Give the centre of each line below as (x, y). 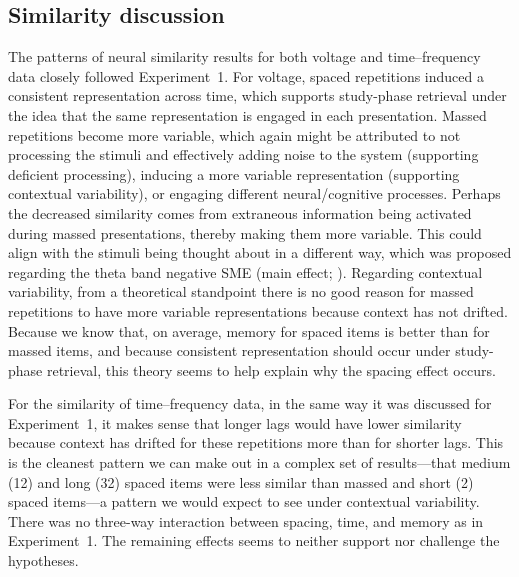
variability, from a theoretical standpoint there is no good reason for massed (241, 291)
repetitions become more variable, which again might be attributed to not (234, 134)
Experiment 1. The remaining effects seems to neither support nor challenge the (254, 540)
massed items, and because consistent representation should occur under (229, 350)
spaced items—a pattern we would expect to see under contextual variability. (244, 501)
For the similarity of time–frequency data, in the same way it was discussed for (250, 403)
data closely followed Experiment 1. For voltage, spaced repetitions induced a (246, 75)
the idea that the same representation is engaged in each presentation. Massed (247, 114)
